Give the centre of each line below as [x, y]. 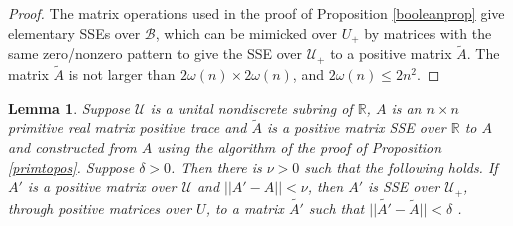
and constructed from [72, 146]
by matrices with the [428, 32]
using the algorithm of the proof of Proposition [299, 146]
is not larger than [122, 73]
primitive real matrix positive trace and [127, 127]
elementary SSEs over [74, 32]
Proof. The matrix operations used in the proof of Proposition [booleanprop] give [256, 13]
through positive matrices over [100, 207]
